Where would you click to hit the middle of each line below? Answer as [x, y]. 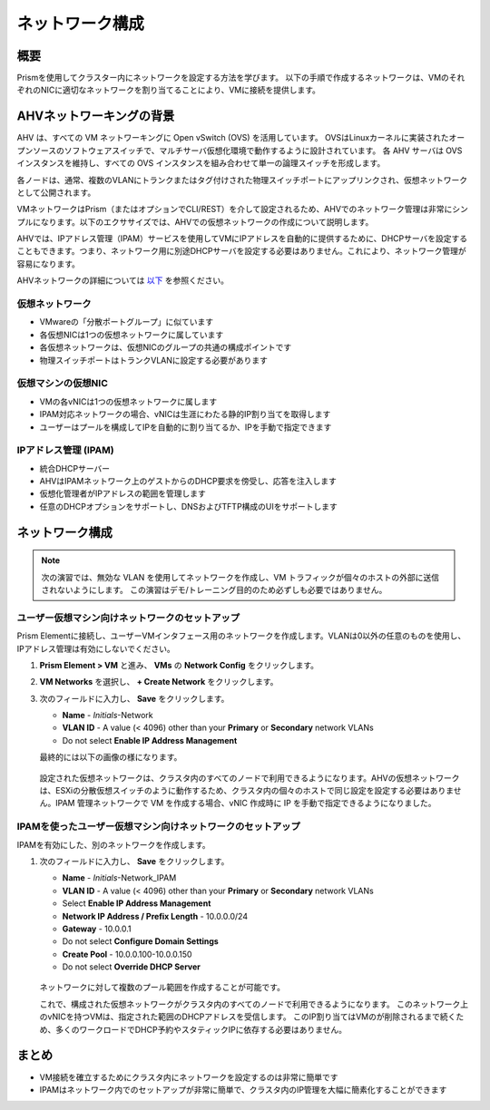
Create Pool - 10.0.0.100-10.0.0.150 [127, 954]
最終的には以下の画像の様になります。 [111, 757]
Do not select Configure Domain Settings [141, 941]
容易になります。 [49, 264]
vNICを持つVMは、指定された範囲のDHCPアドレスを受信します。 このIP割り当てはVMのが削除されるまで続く [251, 1017]
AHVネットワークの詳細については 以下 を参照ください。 [122, 280]
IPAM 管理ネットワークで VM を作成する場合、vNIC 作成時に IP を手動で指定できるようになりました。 [245, 803]
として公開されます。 [56, 192]
